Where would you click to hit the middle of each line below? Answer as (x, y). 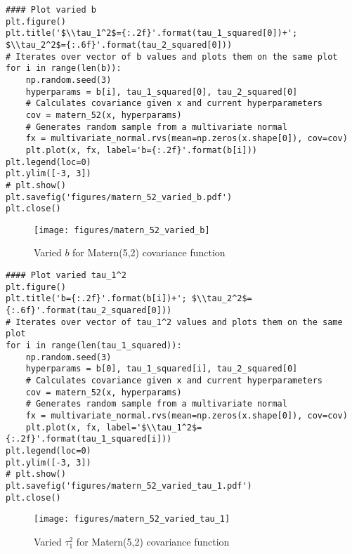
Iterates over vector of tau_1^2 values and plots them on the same (179, 322)
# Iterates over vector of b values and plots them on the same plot (172, 57)
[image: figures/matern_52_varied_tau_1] (132, 519)
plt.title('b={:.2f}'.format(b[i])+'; (96, 299)
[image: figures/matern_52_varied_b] (122, 230)
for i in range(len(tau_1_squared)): (94, 345)
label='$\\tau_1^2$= (154, 427)
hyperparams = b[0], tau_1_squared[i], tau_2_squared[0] (162, 369)
